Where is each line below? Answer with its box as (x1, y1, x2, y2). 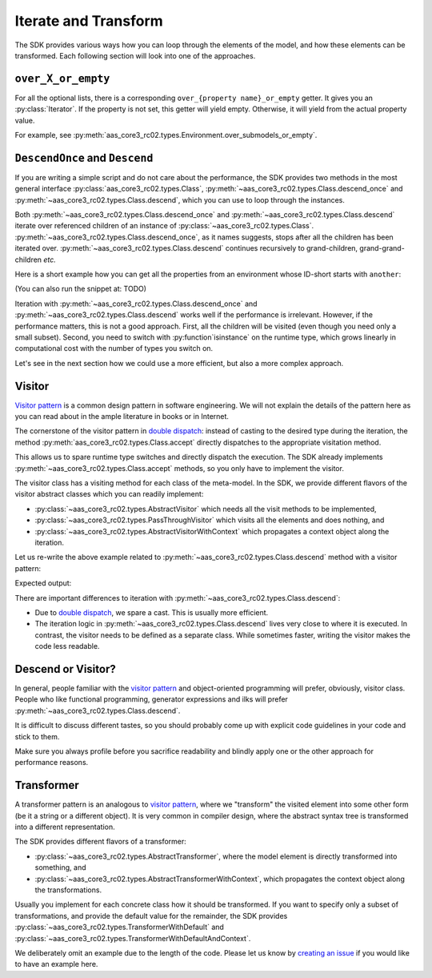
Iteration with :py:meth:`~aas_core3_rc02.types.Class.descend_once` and (14, 299, 258, 308)
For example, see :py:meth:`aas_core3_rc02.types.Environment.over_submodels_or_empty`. (14, 131, 318, 140)
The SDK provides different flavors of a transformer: (14, 837, 187, 847)
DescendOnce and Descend (14, 151, 154, 164)
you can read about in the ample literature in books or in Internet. (14, 412, 230, 421)
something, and (34, 863, 86, 872)
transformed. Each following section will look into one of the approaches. (14, 50, 256, 60)
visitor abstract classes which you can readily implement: (14, 489, 204, 499)
